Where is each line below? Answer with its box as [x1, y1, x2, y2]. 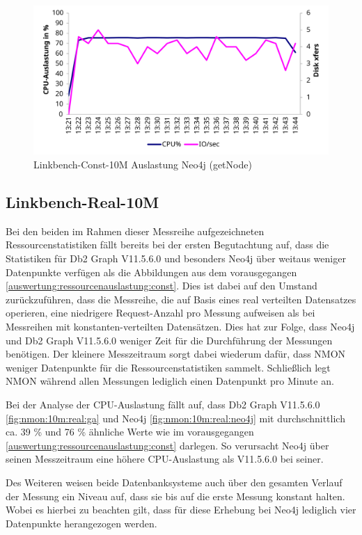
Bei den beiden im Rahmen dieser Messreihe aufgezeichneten [6, 223, 265, 238]
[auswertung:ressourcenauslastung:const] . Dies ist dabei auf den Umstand [6, 278, 317, 293]
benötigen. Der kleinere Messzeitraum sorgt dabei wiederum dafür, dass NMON [6, 346, 346, 361]
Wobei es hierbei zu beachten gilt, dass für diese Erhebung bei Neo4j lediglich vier [6, 502, 356, 517]
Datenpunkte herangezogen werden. [6, 516, 157, 530]
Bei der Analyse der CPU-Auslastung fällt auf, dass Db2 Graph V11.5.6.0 [6, 397, 320, 411]
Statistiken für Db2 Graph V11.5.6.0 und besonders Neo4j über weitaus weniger [6, 251, 346, 266]
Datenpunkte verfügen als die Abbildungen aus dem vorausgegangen [6, 264, 297, 279]
